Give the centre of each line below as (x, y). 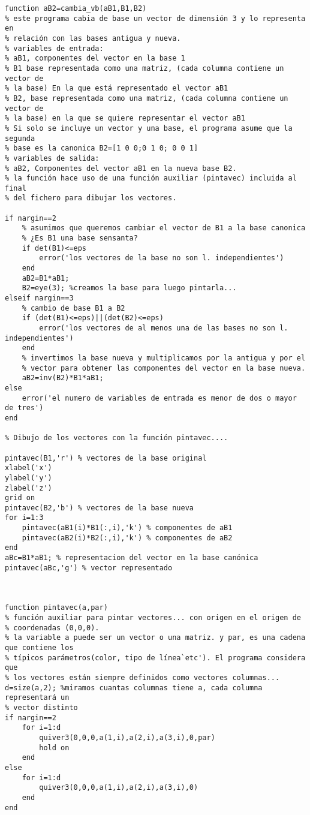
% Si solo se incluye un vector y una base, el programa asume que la (149, 128)
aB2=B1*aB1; (46, 278)
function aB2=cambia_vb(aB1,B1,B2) (76, 8)
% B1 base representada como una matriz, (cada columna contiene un (145, 68)
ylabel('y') (28, 478)
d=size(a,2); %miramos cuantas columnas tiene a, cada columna (134, 688)
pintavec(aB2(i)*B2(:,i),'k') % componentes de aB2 (127, 538)
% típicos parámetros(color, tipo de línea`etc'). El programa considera (155, 658)
